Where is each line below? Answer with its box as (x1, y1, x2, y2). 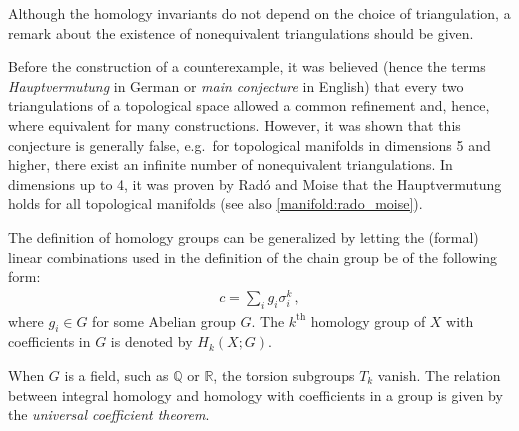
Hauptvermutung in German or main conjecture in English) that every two (8, 75, 464, 96)
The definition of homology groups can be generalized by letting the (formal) (8, 226, 479, 247)
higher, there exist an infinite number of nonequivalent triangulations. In (8, 154, 453, 175)
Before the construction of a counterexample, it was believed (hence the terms (8, 56, 486, 77)
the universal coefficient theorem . (8, 404, 210, 425)
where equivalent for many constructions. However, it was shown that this (8, 114, 461, 135)
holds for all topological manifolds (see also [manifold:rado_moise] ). (8, 193, 423, 214)
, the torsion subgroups (213, 365, 355, 386)
